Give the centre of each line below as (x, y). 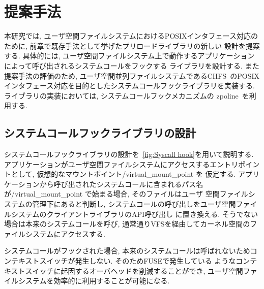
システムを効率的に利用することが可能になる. (94, 281)
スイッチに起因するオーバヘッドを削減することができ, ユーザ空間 (134, 270)
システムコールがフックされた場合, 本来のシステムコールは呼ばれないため (127, 251)
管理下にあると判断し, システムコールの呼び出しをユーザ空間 (134, 204)
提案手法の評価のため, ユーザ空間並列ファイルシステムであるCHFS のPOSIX (132, 75)
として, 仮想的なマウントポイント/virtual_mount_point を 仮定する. (123, 174)
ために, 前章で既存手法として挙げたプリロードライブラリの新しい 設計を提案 (132, 45)
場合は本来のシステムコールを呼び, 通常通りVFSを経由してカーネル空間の (127, 224)
